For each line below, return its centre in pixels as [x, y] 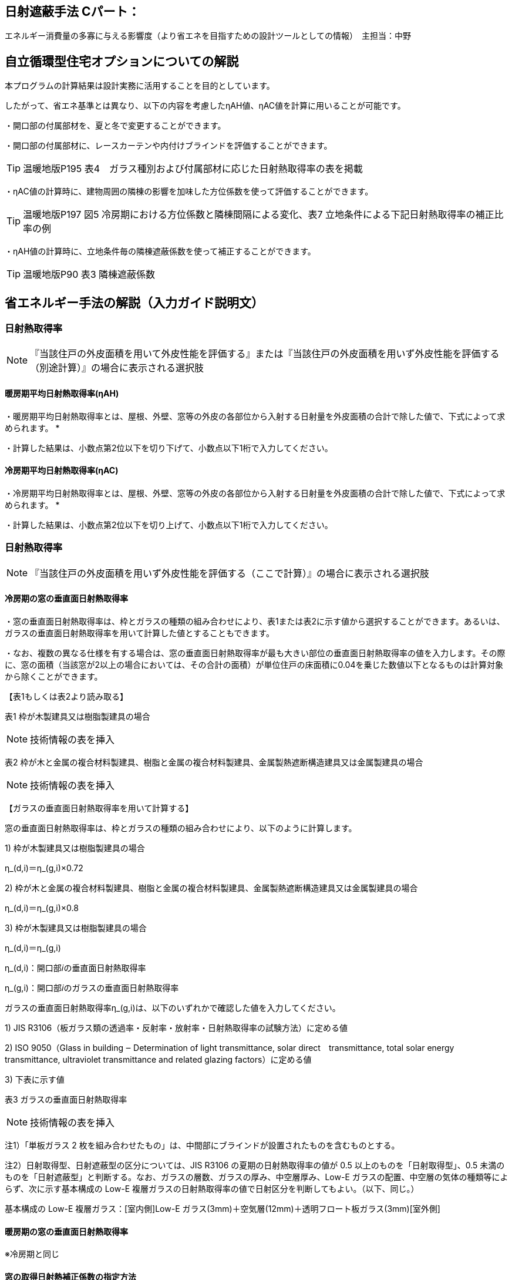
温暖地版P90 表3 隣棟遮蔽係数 [89, 275]
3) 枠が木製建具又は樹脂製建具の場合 [76, 928]
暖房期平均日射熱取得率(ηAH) [62, 394]
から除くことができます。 [54, 676]
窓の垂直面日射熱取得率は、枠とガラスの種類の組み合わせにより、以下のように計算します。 [181, 828]
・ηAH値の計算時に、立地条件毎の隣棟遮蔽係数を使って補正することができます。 [160, 251]
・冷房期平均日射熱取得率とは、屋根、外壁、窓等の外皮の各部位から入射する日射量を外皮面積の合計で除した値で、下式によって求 [255, 493]
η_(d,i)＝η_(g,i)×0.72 [44, 868]
